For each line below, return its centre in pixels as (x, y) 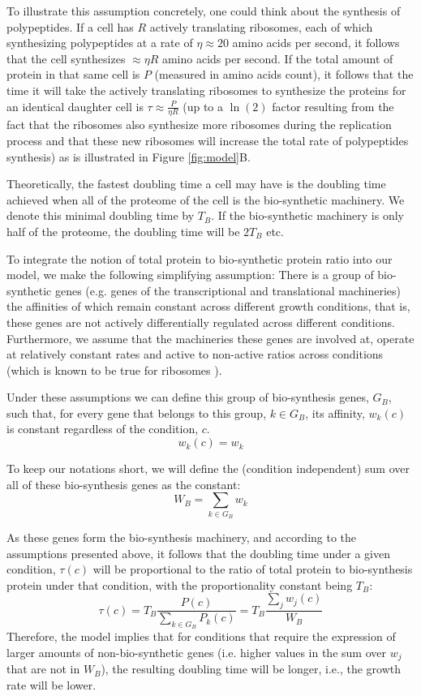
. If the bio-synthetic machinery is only (307, 215)
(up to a (203, 106)
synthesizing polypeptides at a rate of (100, 43)
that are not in (43, 669)
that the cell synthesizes (66, 58)
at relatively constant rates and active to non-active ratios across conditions (195, 354)
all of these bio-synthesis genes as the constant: (124, 484)
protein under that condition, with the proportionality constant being (180, 584)
